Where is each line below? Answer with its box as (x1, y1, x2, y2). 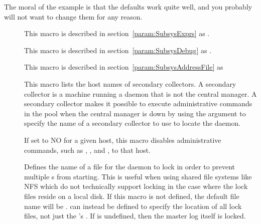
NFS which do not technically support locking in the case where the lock (24, 181, 248, 191)
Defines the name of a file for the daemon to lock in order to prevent (24, 161, 235, 172)
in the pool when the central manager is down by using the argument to (24, 108, 246, 118)
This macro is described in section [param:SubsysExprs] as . (24, 28, 210, 39)
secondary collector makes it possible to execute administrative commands (24, 98, 252, 109)
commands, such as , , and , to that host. (24, 144, 151, 155)
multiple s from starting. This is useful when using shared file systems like (24, 171, 252, 181)
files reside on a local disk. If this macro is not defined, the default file (24, 190, 239, 201)
